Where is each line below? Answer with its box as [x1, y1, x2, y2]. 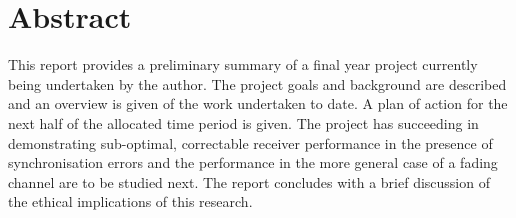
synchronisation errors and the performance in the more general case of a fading [8, 152, 498, 173]
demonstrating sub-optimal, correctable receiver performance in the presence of [8, 132, 493, 153]
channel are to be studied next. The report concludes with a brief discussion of [8, 171, 490, 192]
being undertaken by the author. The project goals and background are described [8, 73, 507, 94]
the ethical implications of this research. [8, 191, 253, 212]
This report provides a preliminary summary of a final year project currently [8, 54, 478, 75]
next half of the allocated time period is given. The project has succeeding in [8, 112, 479, 133]
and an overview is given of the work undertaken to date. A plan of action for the [8, 93, 508, 114]
